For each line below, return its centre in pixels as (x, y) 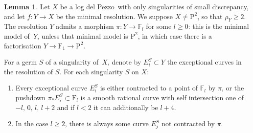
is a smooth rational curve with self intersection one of (162, 97)
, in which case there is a (175, 35)
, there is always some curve (107, 123)
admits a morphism (85, 26)
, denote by (124, 62)
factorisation (23, 45)
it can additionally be (126, 107)
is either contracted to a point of (149, 88)
